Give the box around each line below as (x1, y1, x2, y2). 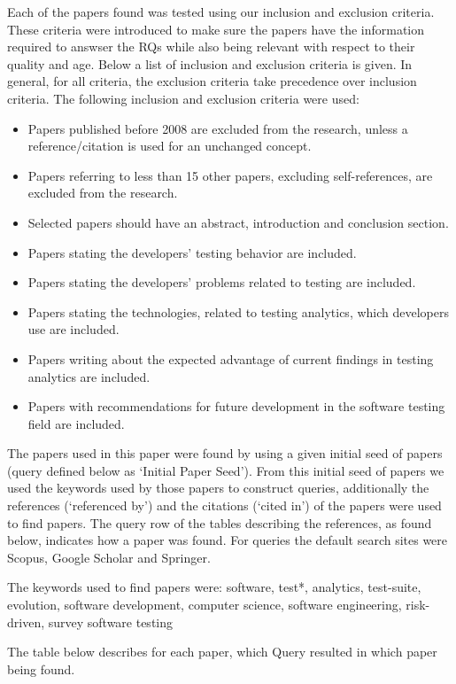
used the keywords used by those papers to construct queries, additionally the (7, 478, 429, 497)
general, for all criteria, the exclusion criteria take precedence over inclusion (7, 72, 417, 90)
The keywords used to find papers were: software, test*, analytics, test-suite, (7, 578, 421, 596)
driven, (7, 612, 45, 631)
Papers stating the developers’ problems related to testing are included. (27, 273, 416, 291)
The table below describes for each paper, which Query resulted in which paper (7, 642, 437, 661)
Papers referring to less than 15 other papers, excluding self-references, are (27, 166, 433, 184)
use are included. (27, 320, 120, 338)
